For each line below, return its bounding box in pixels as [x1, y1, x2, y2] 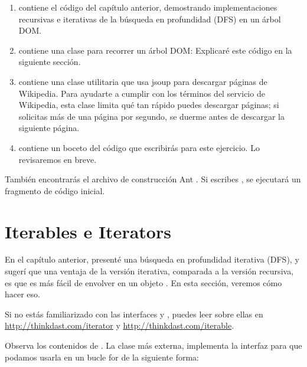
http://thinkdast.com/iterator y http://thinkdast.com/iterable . [5, 319, 234, 332]
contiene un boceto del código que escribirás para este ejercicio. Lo [18, 141, 260, 153]
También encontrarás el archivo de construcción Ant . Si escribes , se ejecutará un [5, 173, 301, 185]
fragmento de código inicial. [5, 184, 105, 196]
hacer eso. [5, 288, 40, 300]
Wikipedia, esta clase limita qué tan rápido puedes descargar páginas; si [18, 99, 279, 111]
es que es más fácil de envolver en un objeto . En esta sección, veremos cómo [5, 276, 282, 289]
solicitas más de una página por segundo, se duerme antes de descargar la [18, 110, 285, 122]
